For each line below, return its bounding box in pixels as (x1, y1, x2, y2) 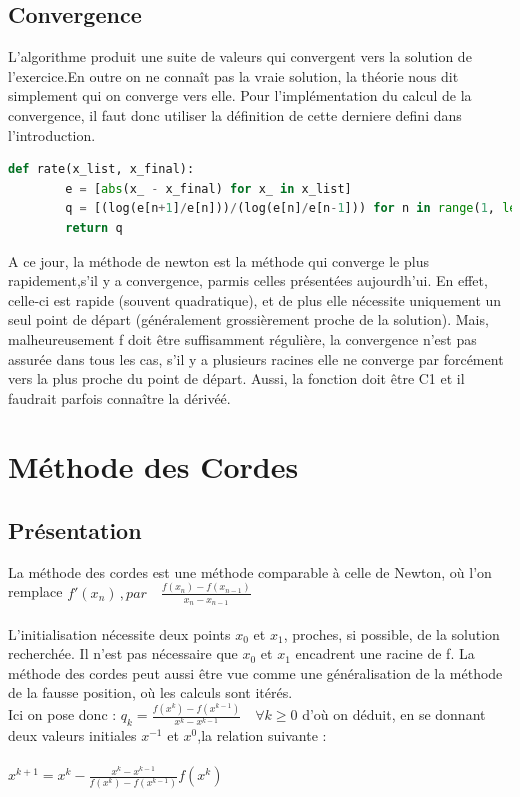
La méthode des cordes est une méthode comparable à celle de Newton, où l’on (8, 561, 492, 582)
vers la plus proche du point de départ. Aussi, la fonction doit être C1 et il (8, 368, 465, 389)
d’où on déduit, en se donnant (302, 704, 486, 725)
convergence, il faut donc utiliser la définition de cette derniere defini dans (8, 104, 462, 125)
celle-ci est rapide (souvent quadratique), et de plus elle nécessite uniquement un (8, 289, 502, 310)
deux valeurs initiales (8, 725, 137, 746)
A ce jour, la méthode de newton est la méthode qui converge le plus (8, 250, 429, 271)
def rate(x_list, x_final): (8, 162, 195, 177)
